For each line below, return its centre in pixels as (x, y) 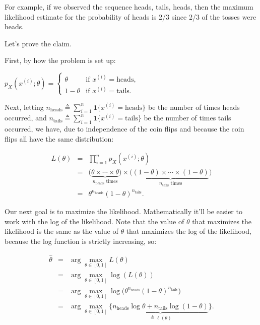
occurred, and (26, 118)
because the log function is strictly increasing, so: (81, 241)
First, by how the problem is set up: (60, 60)
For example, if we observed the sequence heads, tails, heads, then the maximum (129, 7)
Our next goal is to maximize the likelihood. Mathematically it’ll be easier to (123, 211)
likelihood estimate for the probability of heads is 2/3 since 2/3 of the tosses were (131, 16)
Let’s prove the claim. (38, 43)
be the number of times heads (194, 107)
